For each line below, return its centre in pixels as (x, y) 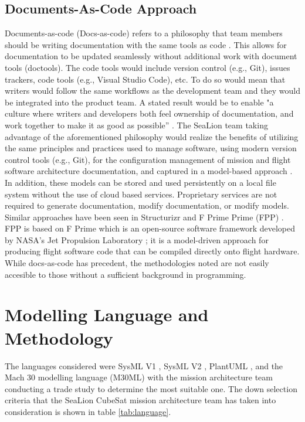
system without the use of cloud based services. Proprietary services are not (141, 194)
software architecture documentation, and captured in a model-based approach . (149, 171)
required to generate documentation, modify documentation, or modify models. (147, 205)
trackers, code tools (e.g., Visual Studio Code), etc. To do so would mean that (145, 79)
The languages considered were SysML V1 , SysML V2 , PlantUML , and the (144, 365)
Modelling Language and (107, 314)
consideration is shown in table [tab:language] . (88, 411)
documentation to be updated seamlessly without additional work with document (151, 56)
